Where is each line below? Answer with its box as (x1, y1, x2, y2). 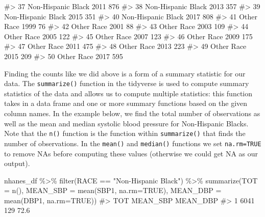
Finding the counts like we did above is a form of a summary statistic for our (4, 68, 246, 78)
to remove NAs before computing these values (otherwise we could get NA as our (4, 148, 258, 158)
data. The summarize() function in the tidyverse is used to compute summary (4, 78, 249, 89)
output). (4, 158, 30, 169)
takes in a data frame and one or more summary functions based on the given (4, 98, 248, 108)
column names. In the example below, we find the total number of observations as (4, 108, 260, 118)
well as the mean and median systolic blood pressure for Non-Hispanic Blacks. (4, 118, 249, 128)
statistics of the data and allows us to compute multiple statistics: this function (4, 88, 253, 98)
